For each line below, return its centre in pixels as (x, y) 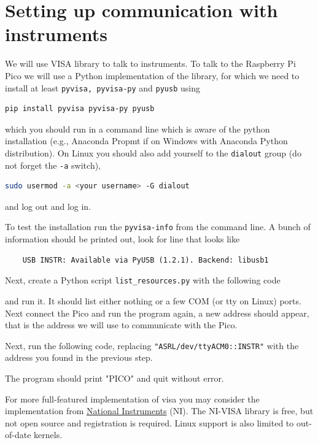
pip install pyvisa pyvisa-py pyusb (80, 109)
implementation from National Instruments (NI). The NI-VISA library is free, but (159, 411)
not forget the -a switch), (53, 165)
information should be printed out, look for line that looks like (122, 239)
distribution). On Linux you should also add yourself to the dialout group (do (153, 152)
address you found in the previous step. (79, 357)
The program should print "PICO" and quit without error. (114, 378)
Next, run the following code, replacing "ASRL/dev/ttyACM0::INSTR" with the (152, 345)
